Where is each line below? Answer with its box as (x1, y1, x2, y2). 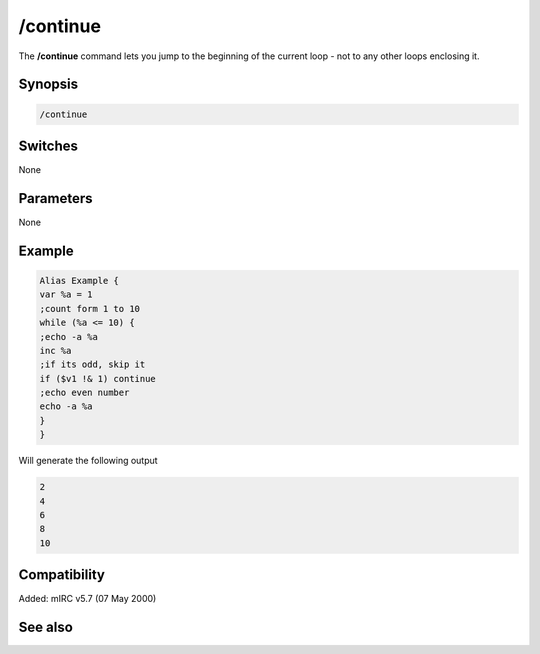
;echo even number (39, 387, 130, 399)
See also (18, 619, 74, 636)
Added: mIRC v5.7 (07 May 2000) (18, 593, 157, 605)
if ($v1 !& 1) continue (39, 373, 157, 384)
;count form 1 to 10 (39, 303, 140, 314)
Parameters (18, 190, 93, 207)
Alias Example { (39, 275, 120, 286)
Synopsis (18, 76, 79, 93)
